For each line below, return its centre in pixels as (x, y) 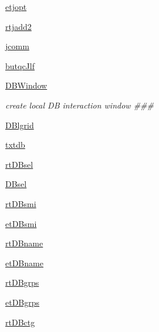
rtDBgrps (22, 282)
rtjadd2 (18, 26)
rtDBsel (19, 164)
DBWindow (26, 85)
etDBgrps (23, 302)
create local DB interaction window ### (80, 105)
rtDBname (24, 243)
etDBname (24, 262)
